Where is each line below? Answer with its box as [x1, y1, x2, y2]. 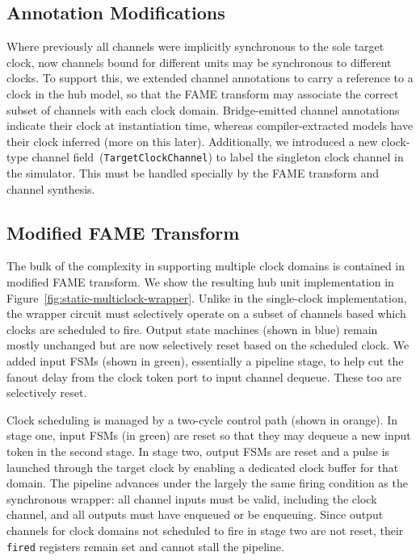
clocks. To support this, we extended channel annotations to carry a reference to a [6, 69, 414, 86]
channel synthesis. [6, 180, 95, 197]
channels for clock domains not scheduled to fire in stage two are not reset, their [6, 521, 404, 538]
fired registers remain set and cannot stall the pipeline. [6, 537, 284, 554]
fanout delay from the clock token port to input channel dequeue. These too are [6, 368, 402, 385]
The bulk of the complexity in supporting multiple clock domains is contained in [6, 257, 405, 274]
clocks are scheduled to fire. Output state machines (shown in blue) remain [6, 320, 378, 337]
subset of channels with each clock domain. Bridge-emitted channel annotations [6, 101, 400, 118]
